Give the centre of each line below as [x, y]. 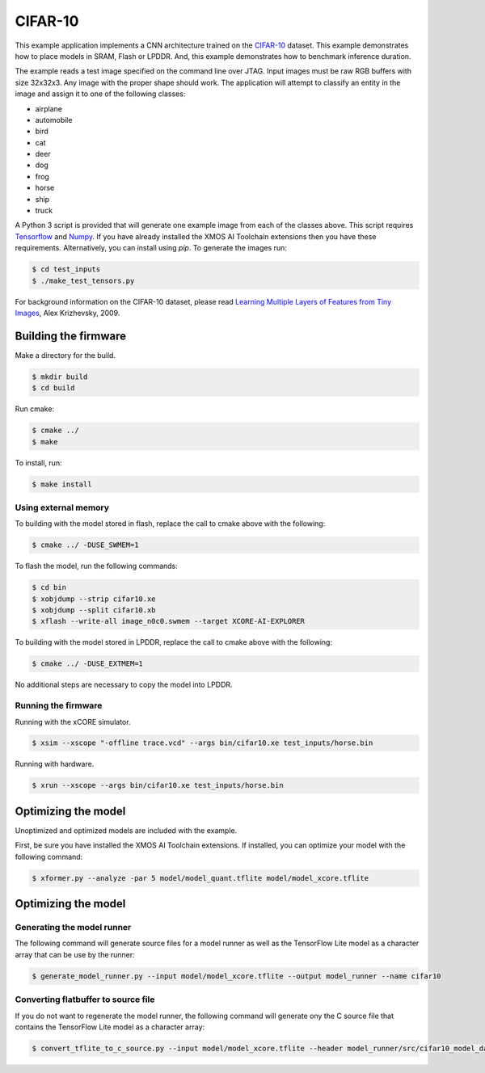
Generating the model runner [73, 928]
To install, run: [38, 463]
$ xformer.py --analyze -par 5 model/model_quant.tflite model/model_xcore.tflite [200, 878]
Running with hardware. [55, 764]
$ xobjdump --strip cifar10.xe [94, 599]
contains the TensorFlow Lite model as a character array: [110, 1027]
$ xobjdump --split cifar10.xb [94, 610]
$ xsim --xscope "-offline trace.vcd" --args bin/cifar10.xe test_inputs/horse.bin [202, 743]
